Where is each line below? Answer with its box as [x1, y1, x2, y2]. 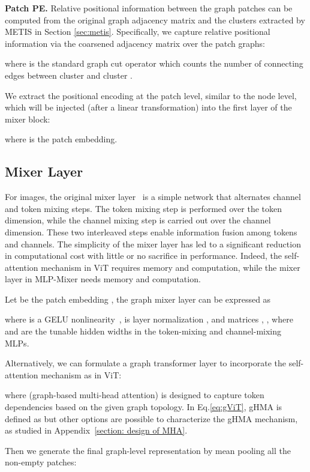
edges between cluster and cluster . [5, 68, 133, 81]
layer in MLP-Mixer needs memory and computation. [5, 273, 201, 285]
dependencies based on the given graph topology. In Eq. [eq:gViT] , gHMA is [5, 401, 282, 413]
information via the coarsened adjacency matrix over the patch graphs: [5, 37, 265, 49]
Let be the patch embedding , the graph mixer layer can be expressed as [5, 292, 271, 305]
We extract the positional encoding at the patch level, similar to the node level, [5, 89, 297, 101]
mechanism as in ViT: [41, 368, 122, 381]
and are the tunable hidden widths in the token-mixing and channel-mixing [5, 325, 282, 337]
